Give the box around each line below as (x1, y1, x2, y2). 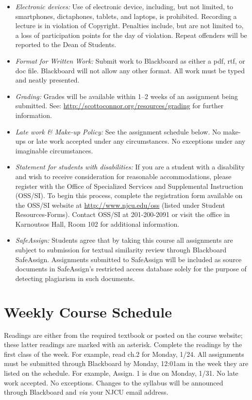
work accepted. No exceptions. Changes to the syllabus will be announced (4, 377, 223, 387)
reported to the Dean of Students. (15, 39, 117, 50)
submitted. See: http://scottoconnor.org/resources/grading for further (15, 100, 224, 111)
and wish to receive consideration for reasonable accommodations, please (15, 171, 232, 181)
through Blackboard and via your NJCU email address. (4, 387, 168, 397)
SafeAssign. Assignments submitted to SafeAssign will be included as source (15, 254, 242, 264)
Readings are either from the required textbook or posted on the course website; (4, 330, 243, 340)
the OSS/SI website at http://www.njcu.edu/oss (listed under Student (15, 200, 225, 210)
